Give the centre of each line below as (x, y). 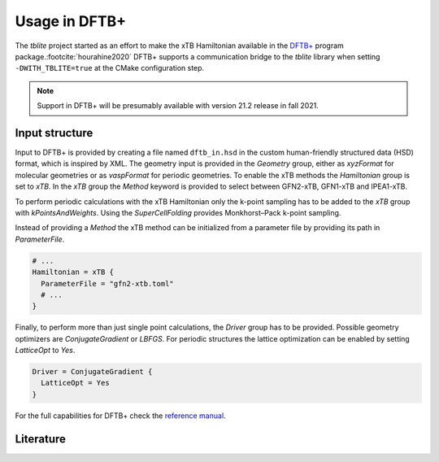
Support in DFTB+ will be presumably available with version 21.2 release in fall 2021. (178, 106)
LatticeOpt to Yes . (45, 351)
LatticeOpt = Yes (75, 383)
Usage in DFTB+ (70, 21)
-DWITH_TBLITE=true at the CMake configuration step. (110, 68)
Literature (41, 439)
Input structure (54, 133)
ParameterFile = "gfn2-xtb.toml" (107, 283)
